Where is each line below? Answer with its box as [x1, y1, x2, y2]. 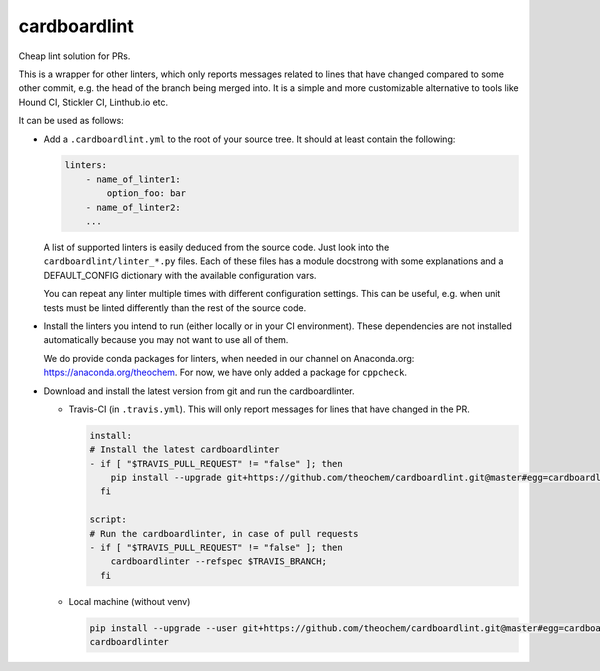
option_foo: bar [106, 188, 187, 199]
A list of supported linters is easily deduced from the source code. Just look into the [43, 241, 390, 254]
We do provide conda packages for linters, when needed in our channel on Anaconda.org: [43, 352, 415, 364]
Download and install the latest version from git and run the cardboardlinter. [43, 385, 355, 397]
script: [89, 514, 127, 525]
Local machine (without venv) [68, 595, 191, 607]
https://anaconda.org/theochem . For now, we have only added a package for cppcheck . [43, 366, 407, 379]
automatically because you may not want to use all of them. [43, 334, 289, 346]
